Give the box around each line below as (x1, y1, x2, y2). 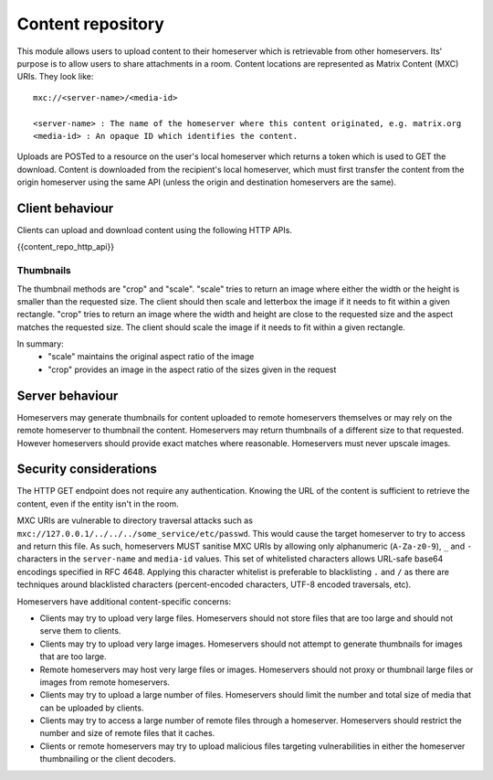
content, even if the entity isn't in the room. (16, 498, 179, 509)
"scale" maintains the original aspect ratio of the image (47, 351, 255, 362)
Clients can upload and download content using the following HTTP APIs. (16, 224, 292, 235)
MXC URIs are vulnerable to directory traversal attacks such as (16, 515, 253, 526)
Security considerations (16, 462, 157, 477)
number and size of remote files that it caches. (39, 728, 215, 739)
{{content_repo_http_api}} (16, 241, 114, 252)
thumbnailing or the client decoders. (39, 753, 176, 764)
